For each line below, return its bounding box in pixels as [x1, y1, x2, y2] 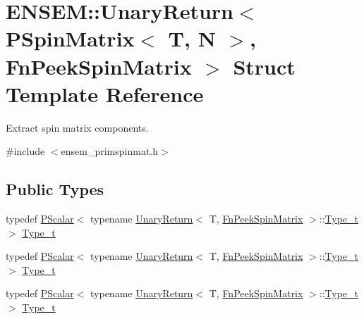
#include [6, 144, 45, 158]
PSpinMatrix [6, 24, 135, 53]
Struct [233, 51, 296, 80]
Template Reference [6, 79, 204, 108]
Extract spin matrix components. [6, 120, 149, 135]
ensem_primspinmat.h [61, 144, 159, 158]
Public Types [6, 178, 104, 200]
